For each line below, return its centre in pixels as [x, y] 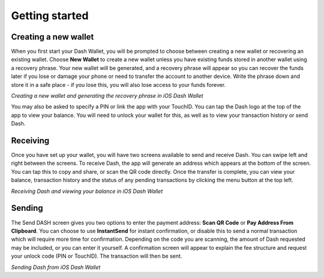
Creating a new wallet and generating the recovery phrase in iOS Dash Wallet [107, 96]
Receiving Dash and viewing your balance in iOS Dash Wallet [87, 191]
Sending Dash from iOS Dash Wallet [56, 267]
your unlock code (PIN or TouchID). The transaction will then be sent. [97, 256]
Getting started [50, 16]
